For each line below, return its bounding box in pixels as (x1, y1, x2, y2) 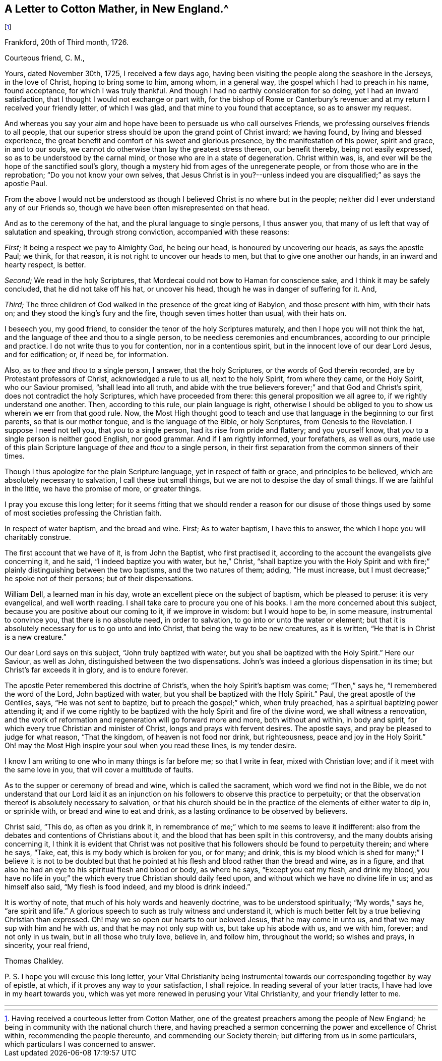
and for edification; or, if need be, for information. (5, 350, 169, 359)
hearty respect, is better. (5, 260, 86, 269)
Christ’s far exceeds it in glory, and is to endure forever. (5, 665, 188, 675)
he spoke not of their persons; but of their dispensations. (5, 574, 194, 583)
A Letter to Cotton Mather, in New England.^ (5, 3, 229, 15)
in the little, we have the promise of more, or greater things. (5, 484, 202, 493)
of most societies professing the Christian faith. (5, 509, 162, 518)
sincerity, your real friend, (5, 941, 90, 950)
